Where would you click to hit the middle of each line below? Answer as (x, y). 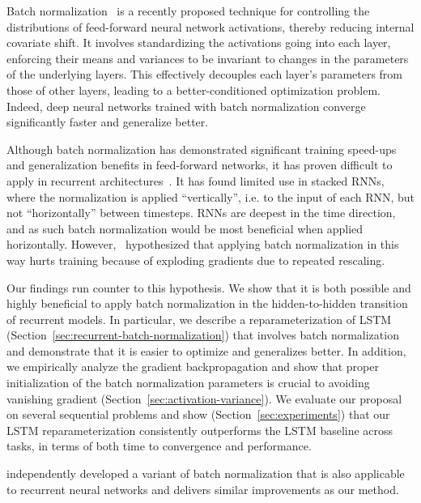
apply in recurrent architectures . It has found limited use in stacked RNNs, (196, 180)
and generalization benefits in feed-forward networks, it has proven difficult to (200, 165)
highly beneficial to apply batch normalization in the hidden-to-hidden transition (207, 303)
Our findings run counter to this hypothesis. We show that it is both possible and (209, 287)
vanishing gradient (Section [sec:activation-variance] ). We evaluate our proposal (204, 398)
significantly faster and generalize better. (108, 122)
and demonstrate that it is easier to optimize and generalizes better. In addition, (206, 350)
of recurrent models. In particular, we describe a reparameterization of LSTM (199, 319)
